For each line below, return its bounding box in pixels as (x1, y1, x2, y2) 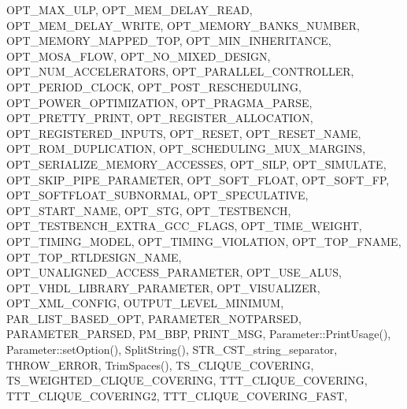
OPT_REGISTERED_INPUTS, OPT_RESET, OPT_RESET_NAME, (6, 125, 361, 141)
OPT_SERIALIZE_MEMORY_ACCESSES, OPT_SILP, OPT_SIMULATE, (6, 155, 387, 172)
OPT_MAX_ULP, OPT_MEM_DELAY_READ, (6, 2, 253, 17)
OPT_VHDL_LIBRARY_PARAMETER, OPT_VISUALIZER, (6, 279, 320, 296)
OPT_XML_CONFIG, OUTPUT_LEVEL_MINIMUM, (6, 295, 284, 311)
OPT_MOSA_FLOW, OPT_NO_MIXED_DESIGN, (6, 47, 271, 64)
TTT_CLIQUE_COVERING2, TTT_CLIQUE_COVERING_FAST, (6, 387, 348, 403)
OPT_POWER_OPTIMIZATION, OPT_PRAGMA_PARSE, (6, 94, 313, 110)
